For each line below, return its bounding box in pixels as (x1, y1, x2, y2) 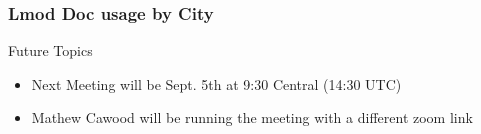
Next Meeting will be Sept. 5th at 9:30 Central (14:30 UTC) (31, 73, 402, 94)
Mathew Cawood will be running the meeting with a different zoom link (31, 107, 473, 128)
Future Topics (8, 40, 93, 61)
